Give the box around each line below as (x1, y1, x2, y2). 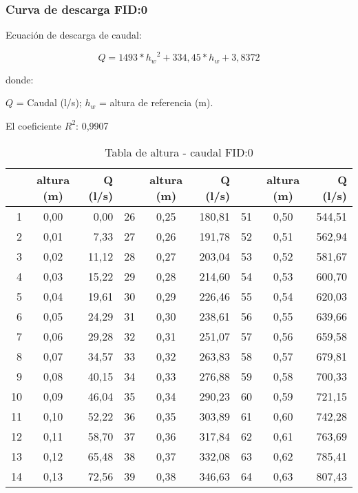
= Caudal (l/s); (16, 95, 82, 110)
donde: (6, 72, 34, 86)
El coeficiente (6, 118, 62, 132)
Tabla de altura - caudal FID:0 (105, 143, 253, 160)
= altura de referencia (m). (98, 95, 213, 110)
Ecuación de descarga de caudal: (6, 28, 142, 42)
